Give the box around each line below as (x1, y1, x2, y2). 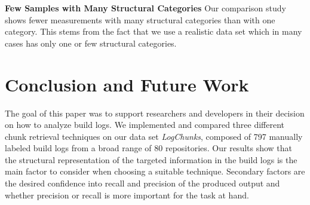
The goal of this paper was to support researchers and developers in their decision (5, 106, 305, 119)
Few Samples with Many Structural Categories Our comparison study (5, 2, 286, 14)
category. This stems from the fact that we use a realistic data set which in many (5, 25, 302, 38)
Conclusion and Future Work (5, 72, 249, 96)
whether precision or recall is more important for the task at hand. (5, 188, 249, 201)
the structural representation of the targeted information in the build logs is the (5, 153, 297, 166)
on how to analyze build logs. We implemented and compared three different (5, 118, 285, 131)
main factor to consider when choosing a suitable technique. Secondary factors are (5, 165, 305, 178)
